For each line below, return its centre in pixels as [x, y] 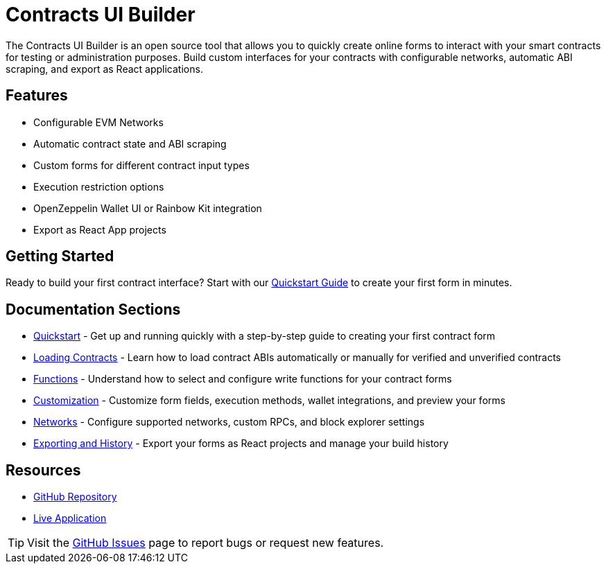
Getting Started [60, 256]
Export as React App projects [100, 229]
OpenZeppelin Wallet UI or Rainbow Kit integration [148, 208]
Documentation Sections [93, 309]
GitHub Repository [75, 497]
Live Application [70, 518]
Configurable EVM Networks [98, 122]
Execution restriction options [99, 186]
